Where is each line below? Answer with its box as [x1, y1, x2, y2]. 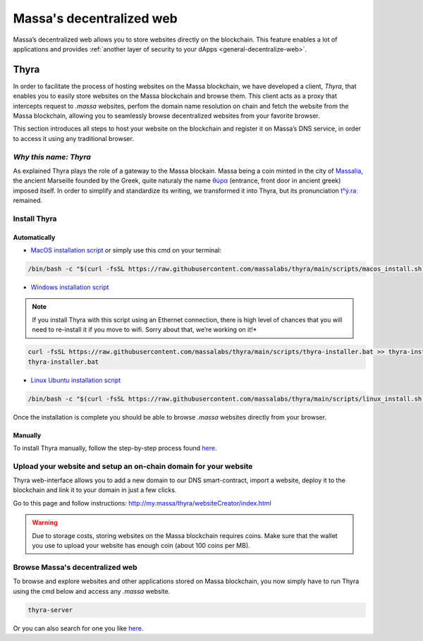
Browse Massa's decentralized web [13, 562, 137, 572]
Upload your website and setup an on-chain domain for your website [13, 461, 253, 471]
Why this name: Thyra [13, 152, 91, 161]
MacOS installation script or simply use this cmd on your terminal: [30, 246, 222, 255]
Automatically [13, 233, 56, 241]
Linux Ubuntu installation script [30, 376, 121, 384]
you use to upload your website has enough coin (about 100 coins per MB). [32, 542, 250, 550]
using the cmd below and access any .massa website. [13, 587, 171, 595]
